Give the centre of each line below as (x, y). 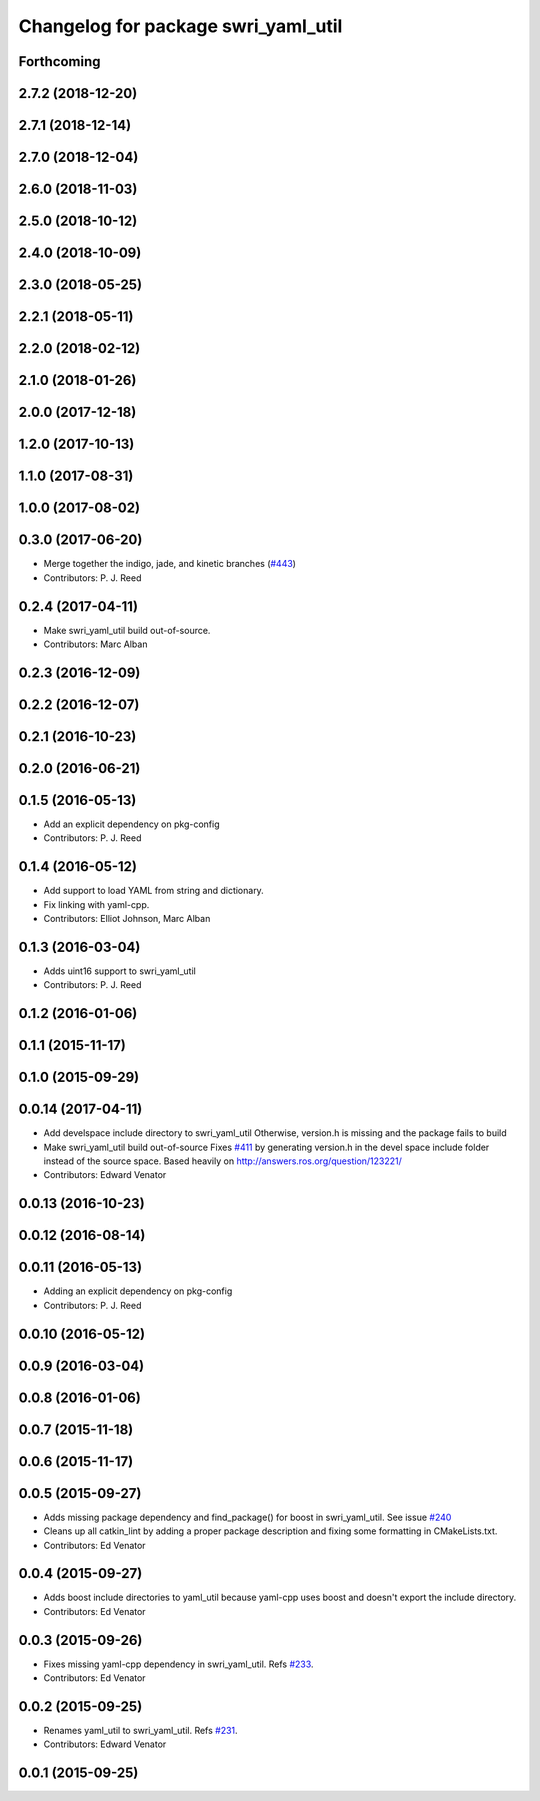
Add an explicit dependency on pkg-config (131, 824)
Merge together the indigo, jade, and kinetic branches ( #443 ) (170, 564)
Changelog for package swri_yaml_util (180, 26)
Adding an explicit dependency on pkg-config (138, 1291)
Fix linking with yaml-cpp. (96, 904)
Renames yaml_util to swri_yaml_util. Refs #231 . (141, 1731)
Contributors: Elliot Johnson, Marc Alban (127, 919)
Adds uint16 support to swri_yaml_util (120, 971)
